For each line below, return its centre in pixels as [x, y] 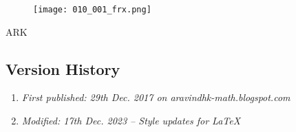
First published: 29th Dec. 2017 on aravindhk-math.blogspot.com [156, 97]
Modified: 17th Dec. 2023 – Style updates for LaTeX [131, 121]
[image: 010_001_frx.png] [92, 10]
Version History [63, 68]
